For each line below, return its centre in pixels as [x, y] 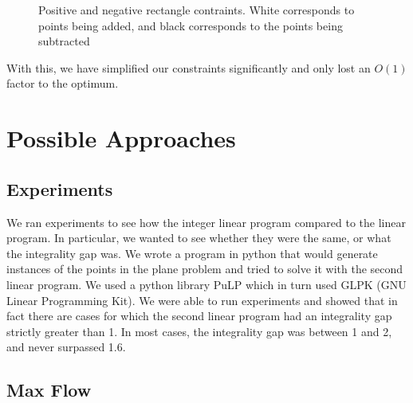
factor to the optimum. [63, 83]
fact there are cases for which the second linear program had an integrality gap [199, 316]
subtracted [64, 41]
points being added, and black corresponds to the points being [191, 25]
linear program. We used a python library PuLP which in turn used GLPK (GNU [206, 284]
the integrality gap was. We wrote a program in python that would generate [192, 253]
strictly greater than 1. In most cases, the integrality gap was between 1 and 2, [199, 331]
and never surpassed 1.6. [66, 347]
